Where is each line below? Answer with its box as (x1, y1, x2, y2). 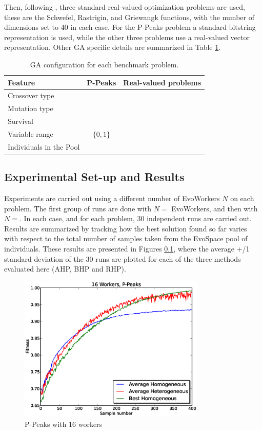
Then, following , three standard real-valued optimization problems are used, (4, 2, 245, 12)
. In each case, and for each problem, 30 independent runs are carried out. (19, 213, 252, 224)
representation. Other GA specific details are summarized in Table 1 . (4, 42, 221, 52)
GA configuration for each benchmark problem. (30, 59, 179, 69)
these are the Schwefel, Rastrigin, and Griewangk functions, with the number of (4, 11, 254, 22)
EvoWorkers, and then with (171, 203, 258, 213)
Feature (8, 77, 35, 87)
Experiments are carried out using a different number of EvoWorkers (4, 193, 220, 204)
